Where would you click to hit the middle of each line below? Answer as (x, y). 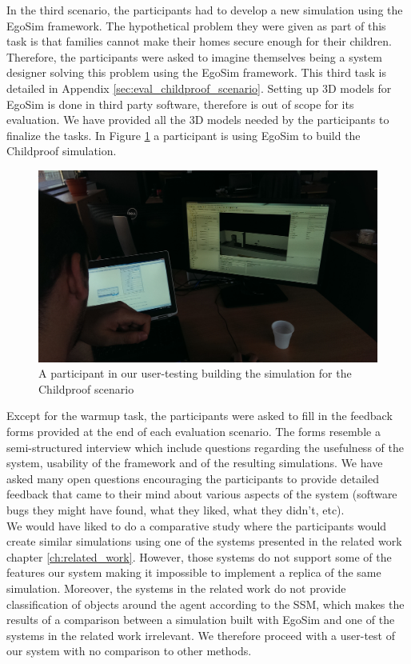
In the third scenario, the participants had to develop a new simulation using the (205, 10)
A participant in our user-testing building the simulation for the (195, 373)
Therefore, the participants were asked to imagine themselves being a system (194, 56)
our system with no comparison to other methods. (129, 651)
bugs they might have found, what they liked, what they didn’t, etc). (176, 510)
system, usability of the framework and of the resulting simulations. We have (195, 463)
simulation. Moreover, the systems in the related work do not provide (176, 588)
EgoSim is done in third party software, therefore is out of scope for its (180, 104)
